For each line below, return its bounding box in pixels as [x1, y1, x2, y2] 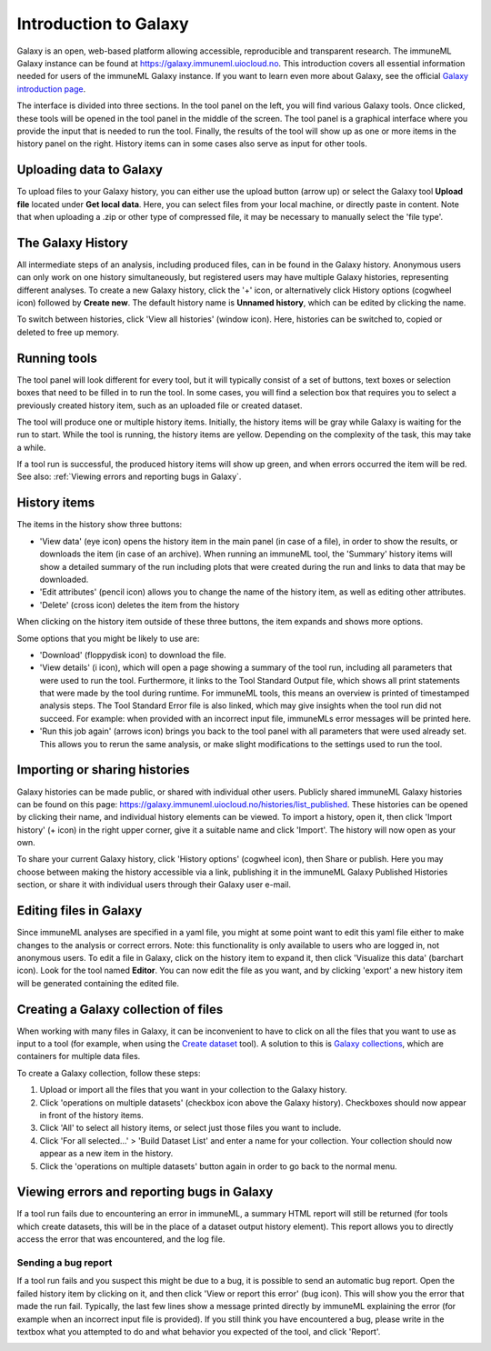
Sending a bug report [16, 1256, 113, 1268]
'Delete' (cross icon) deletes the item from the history [39, 599, 240, 610]
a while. [16, 442, 46, 453]
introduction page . [16, 83, 86, 95]
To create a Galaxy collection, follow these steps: [16, 1067, 201, 1078]
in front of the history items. [39, 1109, 145, 1120]
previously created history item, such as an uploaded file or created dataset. [16, 400, 303, 411]
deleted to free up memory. [16, 326, 120, 337]
